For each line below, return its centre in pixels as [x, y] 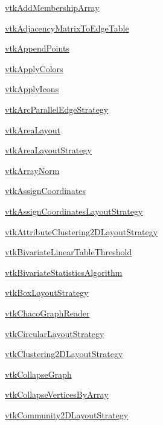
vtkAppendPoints [37, 48]
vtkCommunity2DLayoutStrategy [67, 414]
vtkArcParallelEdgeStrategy [57, 109]
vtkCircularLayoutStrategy [55, 333]
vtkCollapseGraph [38, 374]
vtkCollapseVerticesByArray [57, 394]
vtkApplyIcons [32, 89]
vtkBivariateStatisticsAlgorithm [64, 272]
